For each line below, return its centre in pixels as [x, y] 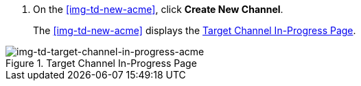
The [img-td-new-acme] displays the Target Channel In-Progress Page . [195, 30]
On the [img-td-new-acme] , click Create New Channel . [158, 9]
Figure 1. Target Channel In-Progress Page [101, 63]
